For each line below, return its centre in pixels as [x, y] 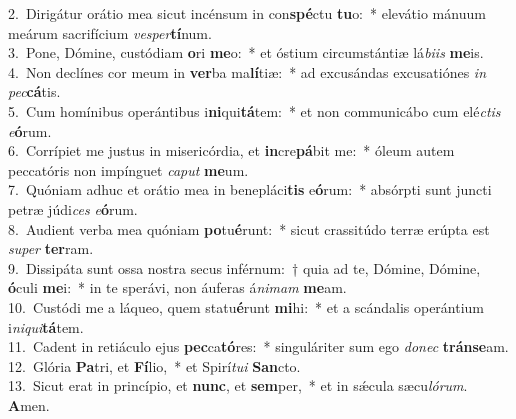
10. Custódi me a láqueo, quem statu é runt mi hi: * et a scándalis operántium [246, 306]
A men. [29, 404]
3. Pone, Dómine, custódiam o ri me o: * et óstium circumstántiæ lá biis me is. [246, 52]
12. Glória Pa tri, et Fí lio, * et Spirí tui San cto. [154, 365]
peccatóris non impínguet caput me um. [128, 169]
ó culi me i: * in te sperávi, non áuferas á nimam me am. [177, 287]
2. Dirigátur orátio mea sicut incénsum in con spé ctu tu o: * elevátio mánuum [247, 13]
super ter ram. [51, 248]
